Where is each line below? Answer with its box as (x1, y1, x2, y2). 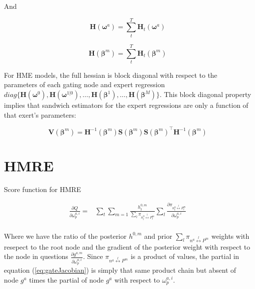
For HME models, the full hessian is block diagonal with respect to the (4, 69, 218, 80)
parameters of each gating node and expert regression (4, 79, 165, 90)
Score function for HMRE (4, 184, 81, 194)
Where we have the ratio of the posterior (4, 230, 127, 241)
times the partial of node (29, 274, 104, 285)
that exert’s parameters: (4, 109, 76, 120)
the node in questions (4, 251, 68, 261)
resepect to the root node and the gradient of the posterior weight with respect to (4, 241, 250, 252)
